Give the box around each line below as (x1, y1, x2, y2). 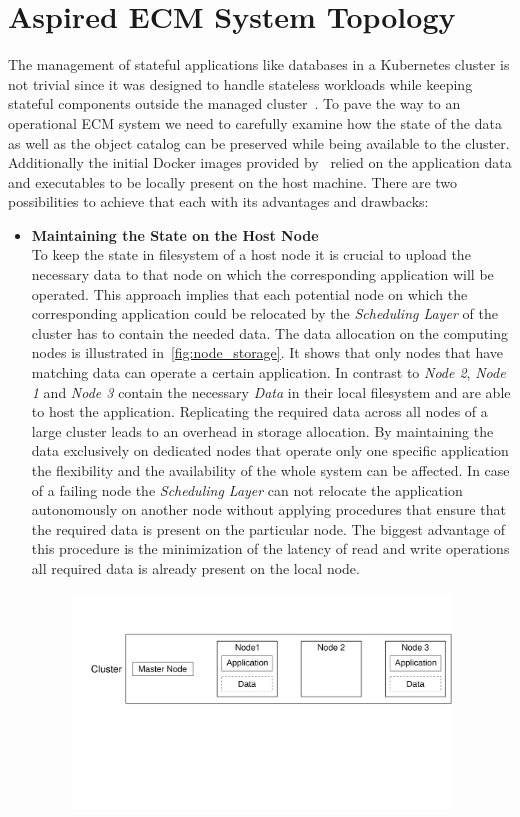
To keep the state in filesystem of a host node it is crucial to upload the (31, 244, 471, 265)
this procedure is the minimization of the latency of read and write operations (31, 538, 510, 559)
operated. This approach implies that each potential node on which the (31, 283, 468, 304)
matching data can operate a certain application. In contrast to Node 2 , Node (31, 362, 506, 383)
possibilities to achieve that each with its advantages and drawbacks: (8, 191, 429, 212)
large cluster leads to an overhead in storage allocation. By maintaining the (31, 420, 494, 441)
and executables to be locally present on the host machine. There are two (8, 171, 458, 192)
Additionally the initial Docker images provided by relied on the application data (8, 152, 512, 173)
